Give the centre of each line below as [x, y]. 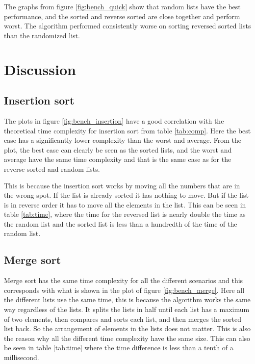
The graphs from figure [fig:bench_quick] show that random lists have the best [122, 6]
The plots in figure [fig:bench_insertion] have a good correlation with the [114, 120]
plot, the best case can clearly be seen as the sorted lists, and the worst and [118, 149]
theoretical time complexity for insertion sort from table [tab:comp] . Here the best [127, 130]
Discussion [40, 69]
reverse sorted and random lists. [52, 169]
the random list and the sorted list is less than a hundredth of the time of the [121, 223]
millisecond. [22, 357]
